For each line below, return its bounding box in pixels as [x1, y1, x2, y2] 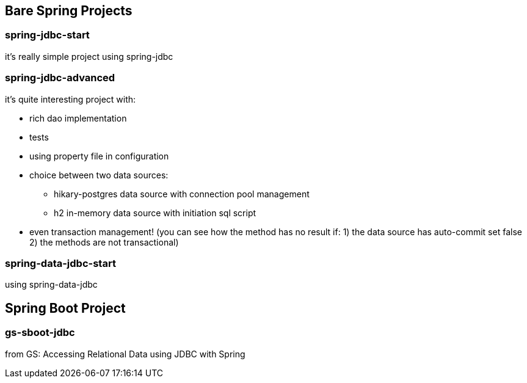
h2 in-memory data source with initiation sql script [54, 207, 256, 218]
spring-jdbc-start [5, 29, 90, 42]
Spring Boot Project [5, 300, 126, 316]
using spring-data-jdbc [5, 279, 98, 290]
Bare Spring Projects [5, 3, 133, 18]
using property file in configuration [29, 150, 169, 161]
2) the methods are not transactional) [29, 236, 179, 247]
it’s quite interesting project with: [5, 93, 136, 104]
